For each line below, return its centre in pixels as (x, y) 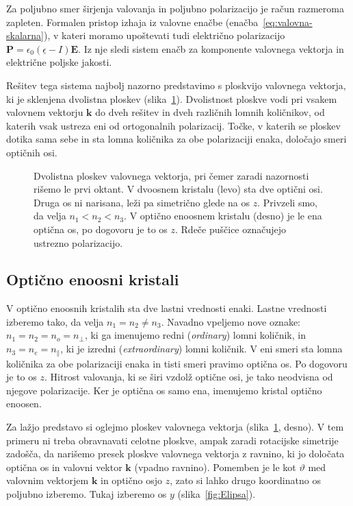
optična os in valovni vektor (64, 467)
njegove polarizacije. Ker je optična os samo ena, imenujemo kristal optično (164, 390)
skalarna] (25, 35)
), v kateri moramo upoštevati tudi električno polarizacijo (164, 35)
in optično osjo (131, 480)
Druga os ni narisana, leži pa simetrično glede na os (142, 202)
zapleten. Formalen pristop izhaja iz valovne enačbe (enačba (132, 22)
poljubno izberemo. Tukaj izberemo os (87, 493)
